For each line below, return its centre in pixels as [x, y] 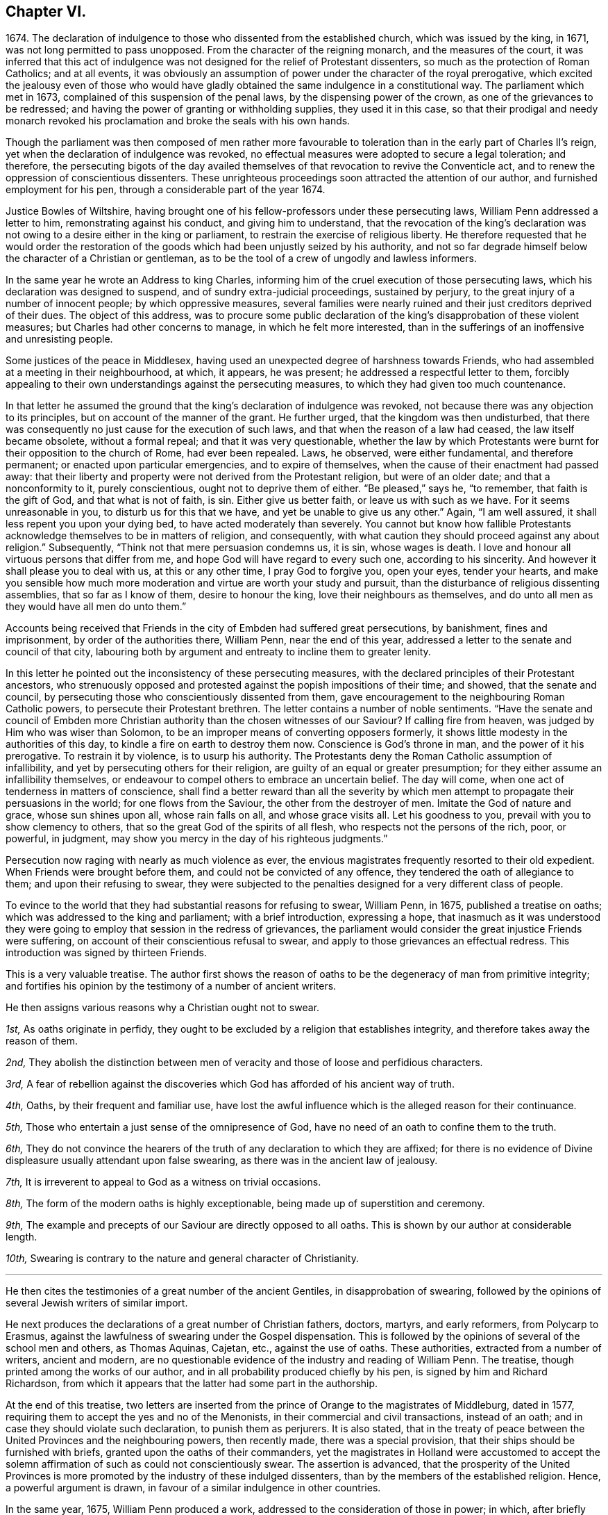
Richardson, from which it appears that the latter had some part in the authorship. [192, 1384]
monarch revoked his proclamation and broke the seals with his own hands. [178, 121]
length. [22, 1237]
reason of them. [42, 1041]
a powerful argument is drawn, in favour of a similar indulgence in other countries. [193, 1488]
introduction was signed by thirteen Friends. [106, 953]
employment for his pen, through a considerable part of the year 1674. [166, 190]
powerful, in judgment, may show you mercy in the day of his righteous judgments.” [197, 839]
